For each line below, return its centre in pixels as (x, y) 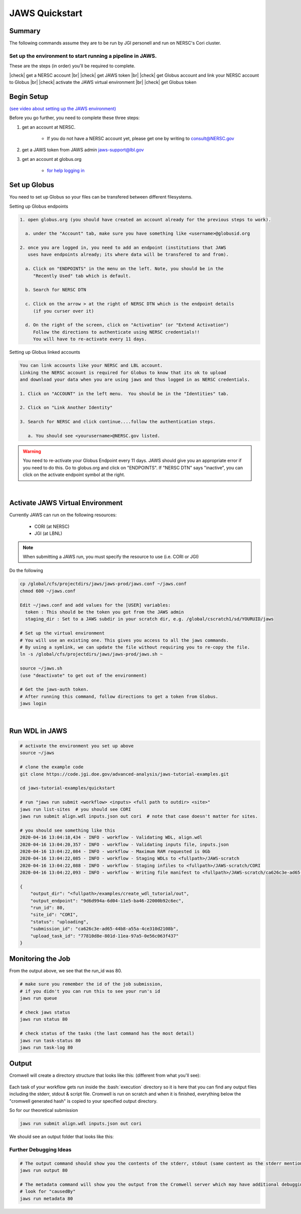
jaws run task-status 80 (50, 1040)
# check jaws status (45, 1012)
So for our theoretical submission (44, 1110)
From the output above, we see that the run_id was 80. (66, 971)
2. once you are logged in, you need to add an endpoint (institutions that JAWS (123, 248)
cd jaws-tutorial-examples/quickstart (67, 788)
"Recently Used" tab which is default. (82, 276)
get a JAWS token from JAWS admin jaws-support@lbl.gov (83, 150)
